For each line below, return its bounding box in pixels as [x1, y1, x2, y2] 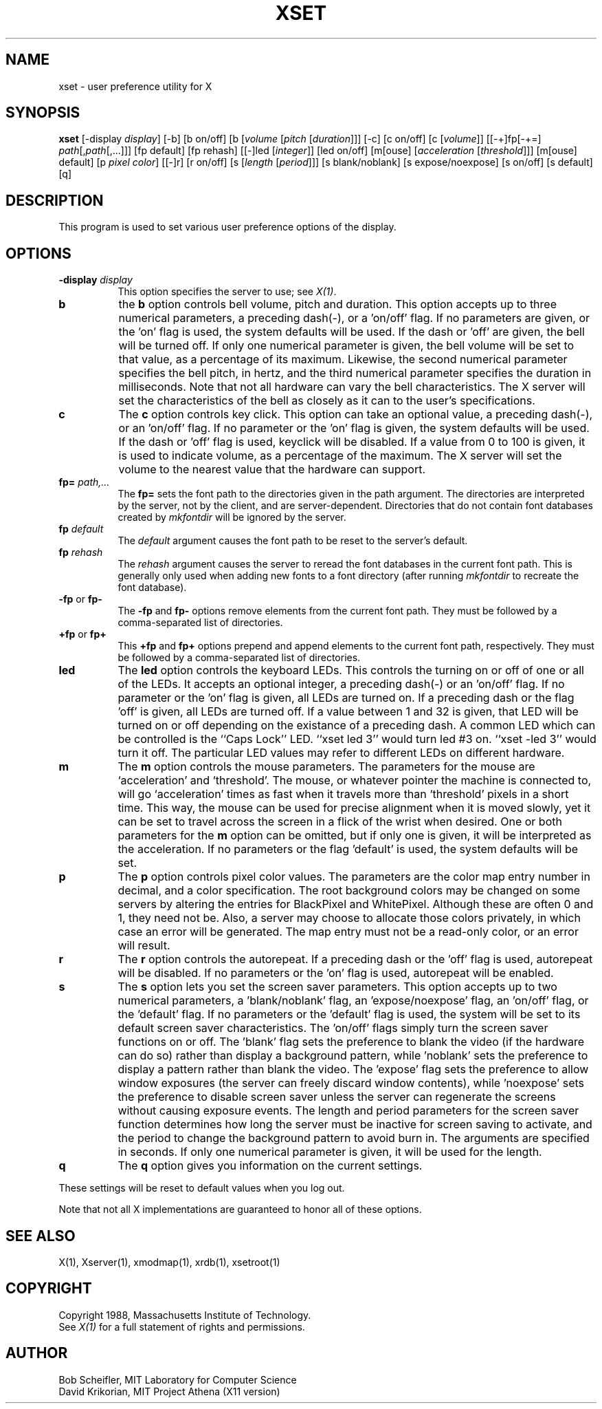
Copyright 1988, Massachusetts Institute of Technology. [58, 1309, 311, 1321]
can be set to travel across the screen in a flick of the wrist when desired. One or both [118, 815, 562, 829]
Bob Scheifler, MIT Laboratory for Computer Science [58, 1373, 297, 1386]
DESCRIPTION [5, 191, 104, 209]
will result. [118, 938, 170, 953]
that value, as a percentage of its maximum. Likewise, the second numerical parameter [118, 352, 568, 367]
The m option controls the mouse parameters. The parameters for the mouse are [118, 760, 535, 774]
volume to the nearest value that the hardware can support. [118, 462, 426, 477]
